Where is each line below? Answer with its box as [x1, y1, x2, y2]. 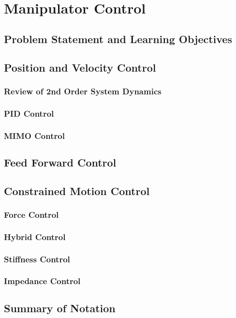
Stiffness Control [4, 253, 70, 265]
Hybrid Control [4, 230, 66, 242]
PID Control [4, 107, 54, 119]
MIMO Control [4, 129, 65, 141]
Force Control [4, 208, 59, 220]
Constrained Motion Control [4, 183, 150, 198]
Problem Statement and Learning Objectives [4, 31, 232, 46]
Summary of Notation [4, 300, 116, 315]
